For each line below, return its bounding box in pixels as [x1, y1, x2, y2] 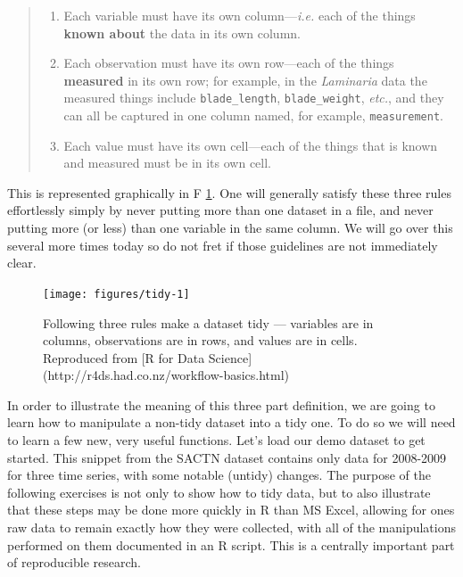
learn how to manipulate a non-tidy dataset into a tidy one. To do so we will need [7, 413, 456, 432]
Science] [208, 348, 252, 367]
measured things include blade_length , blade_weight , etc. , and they [63, 88, 444, 107]
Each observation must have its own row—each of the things [63, 54, 394, 72]
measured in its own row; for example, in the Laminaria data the [63, 70, 427, 89]
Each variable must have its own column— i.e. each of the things [63, 6, 416, 24]
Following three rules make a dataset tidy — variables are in [43, 313, 374, 332]
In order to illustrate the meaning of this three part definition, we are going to [7, 395, 435, 414]
